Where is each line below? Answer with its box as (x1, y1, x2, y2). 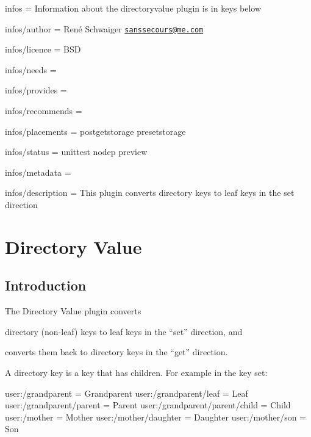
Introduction (5, 276, 87, 295)
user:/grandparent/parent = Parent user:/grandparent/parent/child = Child (5, 399, 291, 411)
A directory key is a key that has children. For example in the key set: (5, 366, 268, 378)
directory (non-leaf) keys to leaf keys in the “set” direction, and (5, 325, 243, 338)
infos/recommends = (5, 104, 82, 117)
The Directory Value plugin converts (5, 305, 141, 317)
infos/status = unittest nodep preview (5, 145, 148, 158)
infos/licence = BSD (5, 43, 81, 56)
